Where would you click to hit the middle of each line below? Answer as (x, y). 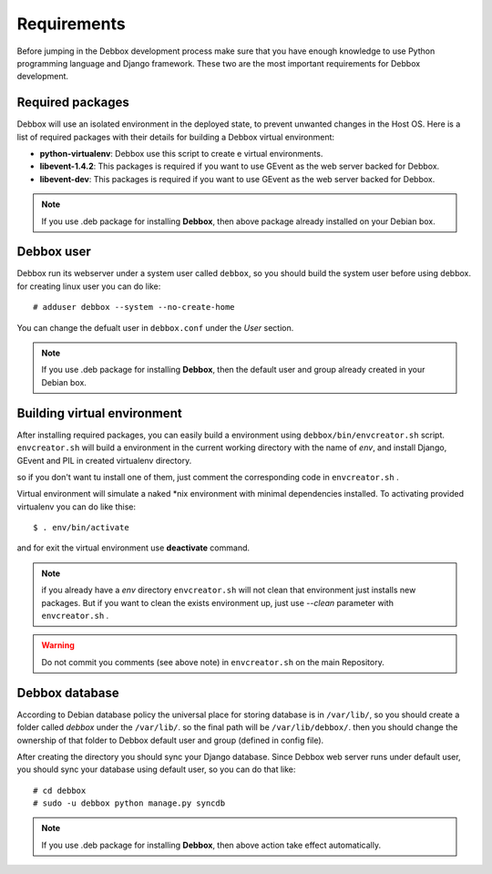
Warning (58, 645)
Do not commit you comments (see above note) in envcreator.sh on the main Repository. (213, 662)
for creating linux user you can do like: (89, 286)
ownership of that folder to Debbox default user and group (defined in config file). (170, 740)
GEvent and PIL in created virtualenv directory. (104, 460)
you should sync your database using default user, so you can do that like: (156, 769)
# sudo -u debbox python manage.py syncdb (129, 803)
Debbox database (68, 693)
